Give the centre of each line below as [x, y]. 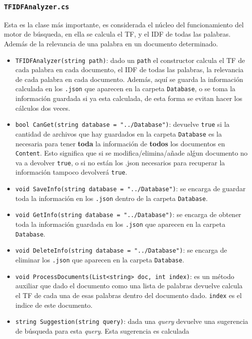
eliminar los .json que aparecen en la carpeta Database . [100, 260]
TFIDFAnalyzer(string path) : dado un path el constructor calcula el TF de [130, 60]
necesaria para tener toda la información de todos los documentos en [120, 143]
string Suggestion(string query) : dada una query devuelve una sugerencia [132, 321]
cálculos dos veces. [43, 108]
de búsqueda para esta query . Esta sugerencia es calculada [102, 330]
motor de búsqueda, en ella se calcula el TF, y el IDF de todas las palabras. [117, 34]
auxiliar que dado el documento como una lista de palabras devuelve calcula [129, 286]
